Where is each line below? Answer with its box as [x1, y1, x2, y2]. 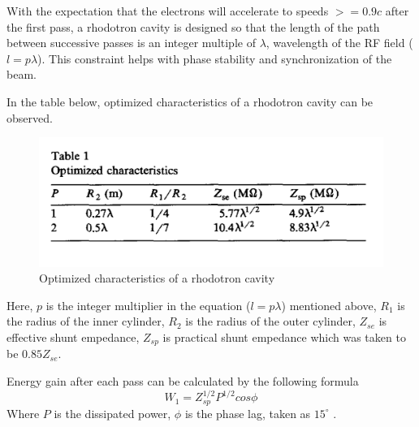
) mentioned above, [281, 296, 377, 313]
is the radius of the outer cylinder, [185, 313, 356, 330]
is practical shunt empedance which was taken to [162, 328, 406, 345]
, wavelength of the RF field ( [266, 34, 413, 51]
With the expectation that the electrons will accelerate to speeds [6, 2, 329, 19]
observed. [6, 109, 53, 126]
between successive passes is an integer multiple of [6, 34, 256, 51]
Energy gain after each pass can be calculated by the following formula [6, 372, 359, 389]
